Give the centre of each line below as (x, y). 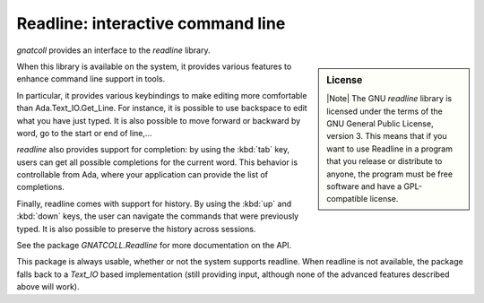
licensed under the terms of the (385, 111)
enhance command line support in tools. (91, 79)
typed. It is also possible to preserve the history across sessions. (136, 229)
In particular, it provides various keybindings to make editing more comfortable (162, 95)
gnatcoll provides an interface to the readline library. (113, 50)
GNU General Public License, (380, 123)
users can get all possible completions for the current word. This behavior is (157, 162)
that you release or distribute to (385, 161)
